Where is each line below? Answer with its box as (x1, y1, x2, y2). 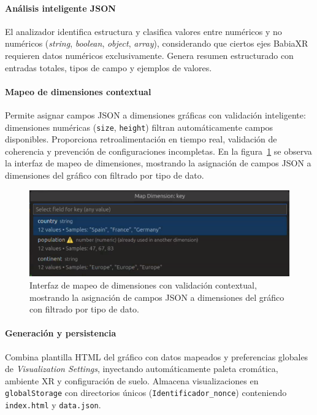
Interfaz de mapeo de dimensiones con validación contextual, (29, 278, 257, 291)
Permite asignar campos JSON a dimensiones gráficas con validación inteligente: (5, 108, 306, 121)
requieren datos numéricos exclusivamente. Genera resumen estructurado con (5, 48, 294, 61)
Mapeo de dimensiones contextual (5, 85, 151, 98)
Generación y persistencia (5, 327, 116, 339)
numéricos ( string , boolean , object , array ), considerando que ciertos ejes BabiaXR (5, 37, 308, 50)
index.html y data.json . (5, 398, 101, 411)
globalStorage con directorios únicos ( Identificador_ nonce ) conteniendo (5, 386, 287, 399)
